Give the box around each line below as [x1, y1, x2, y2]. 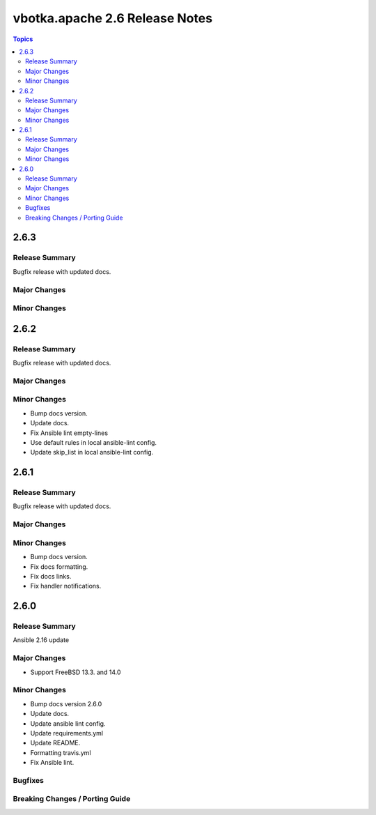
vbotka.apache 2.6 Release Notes [13, 10, 212, 26]
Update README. [30, 739, 81, 747]
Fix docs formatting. [30, 562, 88, 571]
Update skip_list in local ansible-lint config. [30, 448, 154, 457]
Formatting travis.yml [30, 748, 91, 756]
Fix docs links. [30, 572, 72, 580]
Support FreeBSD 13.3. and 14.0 [30, 668, 121, 676]
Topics [13, 35, 33, 43]
